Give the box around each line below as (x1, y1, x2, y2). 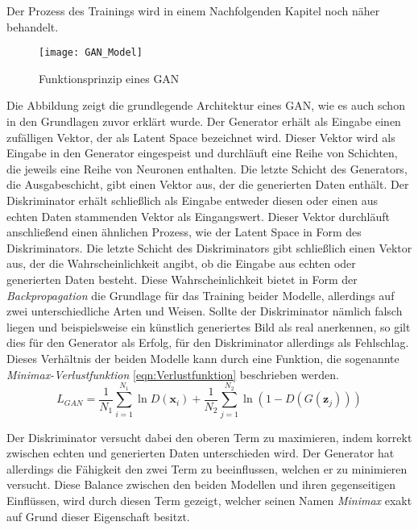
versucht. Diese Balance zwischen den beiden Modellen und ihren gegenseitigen (6, 476, 395, 493)
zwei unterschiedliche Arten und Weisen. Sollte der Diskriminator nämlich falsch (6, 303, 403, 319)
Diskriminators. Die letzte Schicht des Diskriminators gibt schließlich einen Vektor (6, 239, 412, 256)
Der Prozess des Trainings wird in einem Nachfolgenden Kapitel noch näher (6, 2, 380, 19)
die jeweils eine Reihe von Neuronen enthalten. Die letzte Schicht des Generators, (6, 160, 408, 177)
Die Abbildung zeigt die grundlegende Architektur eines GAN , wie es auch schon (6, 97, 405, 114)
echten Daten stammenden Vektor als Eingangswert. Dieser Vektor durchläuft (6, 207, 390, 224)
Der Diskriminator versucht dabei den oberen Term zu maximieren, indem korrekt (6, 428, 412, 445)
